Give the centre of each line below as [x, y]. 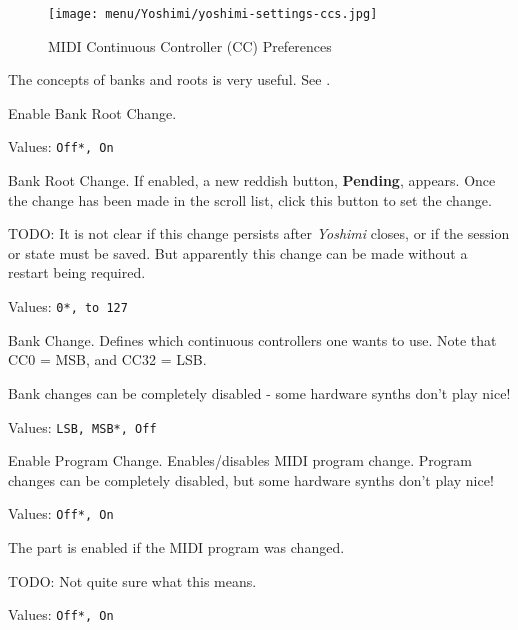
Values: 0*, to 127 [68, 306]
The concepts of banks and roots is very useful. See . [169, 79]
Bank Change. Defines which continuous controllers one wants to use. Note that [252, 339]
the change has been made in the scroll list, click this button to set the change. [250, 199]
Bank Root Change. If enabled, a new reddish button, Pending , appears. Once [252, 180]
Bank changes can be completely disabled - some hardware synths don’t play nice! [259, 392]
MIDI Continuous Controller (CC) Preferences [190, 45]
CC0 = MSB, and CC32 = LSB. [107, 359]
